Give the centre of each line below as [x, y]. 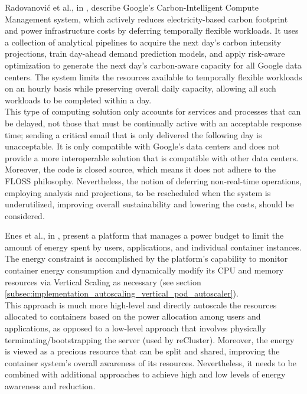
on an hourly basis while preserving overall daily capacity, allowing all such [141, 88]
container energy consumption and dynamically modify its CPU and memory [144, 270]
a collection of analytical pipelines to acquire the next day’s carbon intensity [143, 42]
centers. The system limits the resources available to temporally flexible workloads [153, 76]
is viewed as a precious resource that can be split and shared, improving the [142, 351]
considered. [25, 215]
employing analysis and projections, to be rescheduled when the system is [138, 192]
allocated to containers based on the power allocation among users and [133, 316]
